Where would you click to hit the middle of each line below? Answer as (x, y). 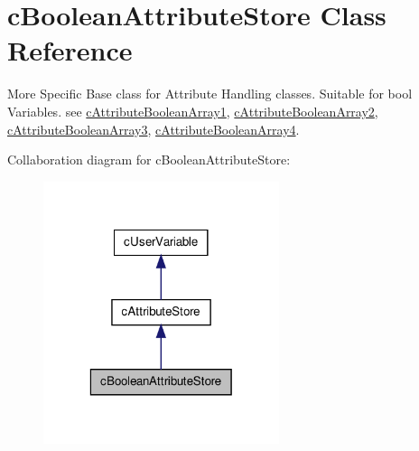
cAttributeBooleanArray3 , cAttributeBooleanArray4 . (154, 129)
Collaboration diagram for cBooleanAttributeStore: (149, 160)
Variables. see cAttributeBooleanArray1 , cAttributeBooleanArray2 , (193, 111)
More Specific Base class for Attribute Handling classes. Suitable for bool (210, 94)
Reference (70, 50)
